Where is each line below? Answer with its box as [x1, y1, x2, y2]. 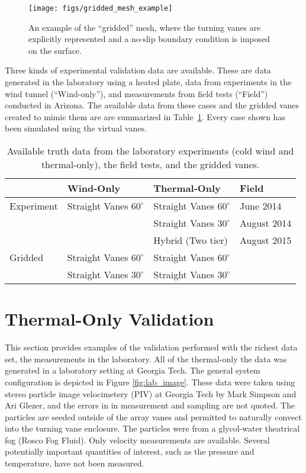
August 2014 [239, 216, 292, 230]
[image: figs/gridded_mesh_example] [28, 4, 173, 12]
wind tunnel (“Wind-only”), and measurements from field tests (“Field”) [5, 87, 268, 99]
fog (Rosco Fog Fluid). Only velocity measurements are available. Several [5, 433, 270, 446]
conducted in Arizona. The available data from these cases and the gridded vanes [5, 99, 299, 111]
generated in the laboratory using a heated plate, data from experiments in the [5, 76, 292, 88]
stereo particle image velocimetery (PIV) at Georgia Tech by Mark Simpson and [5, 387, 297, 400]
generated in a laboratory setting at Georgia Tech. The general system [5, 364, 260, 377]
